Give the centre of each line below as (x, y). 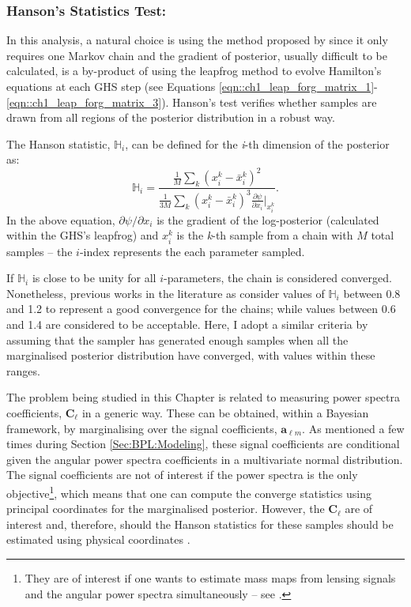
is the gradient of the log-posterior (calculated (268, 219)
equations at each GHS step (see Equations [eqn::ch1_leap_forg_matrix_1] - (192, 86)
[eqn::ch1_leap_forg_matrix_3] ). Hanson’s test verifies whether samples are (192, 102)
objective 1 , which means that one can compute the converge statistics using (189, 492)
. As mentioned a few (353, 428)
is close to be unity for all (94, 278)
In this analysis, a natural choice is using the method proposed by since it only (197, 40)
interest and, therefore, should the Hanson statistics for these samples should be (200, 524)
